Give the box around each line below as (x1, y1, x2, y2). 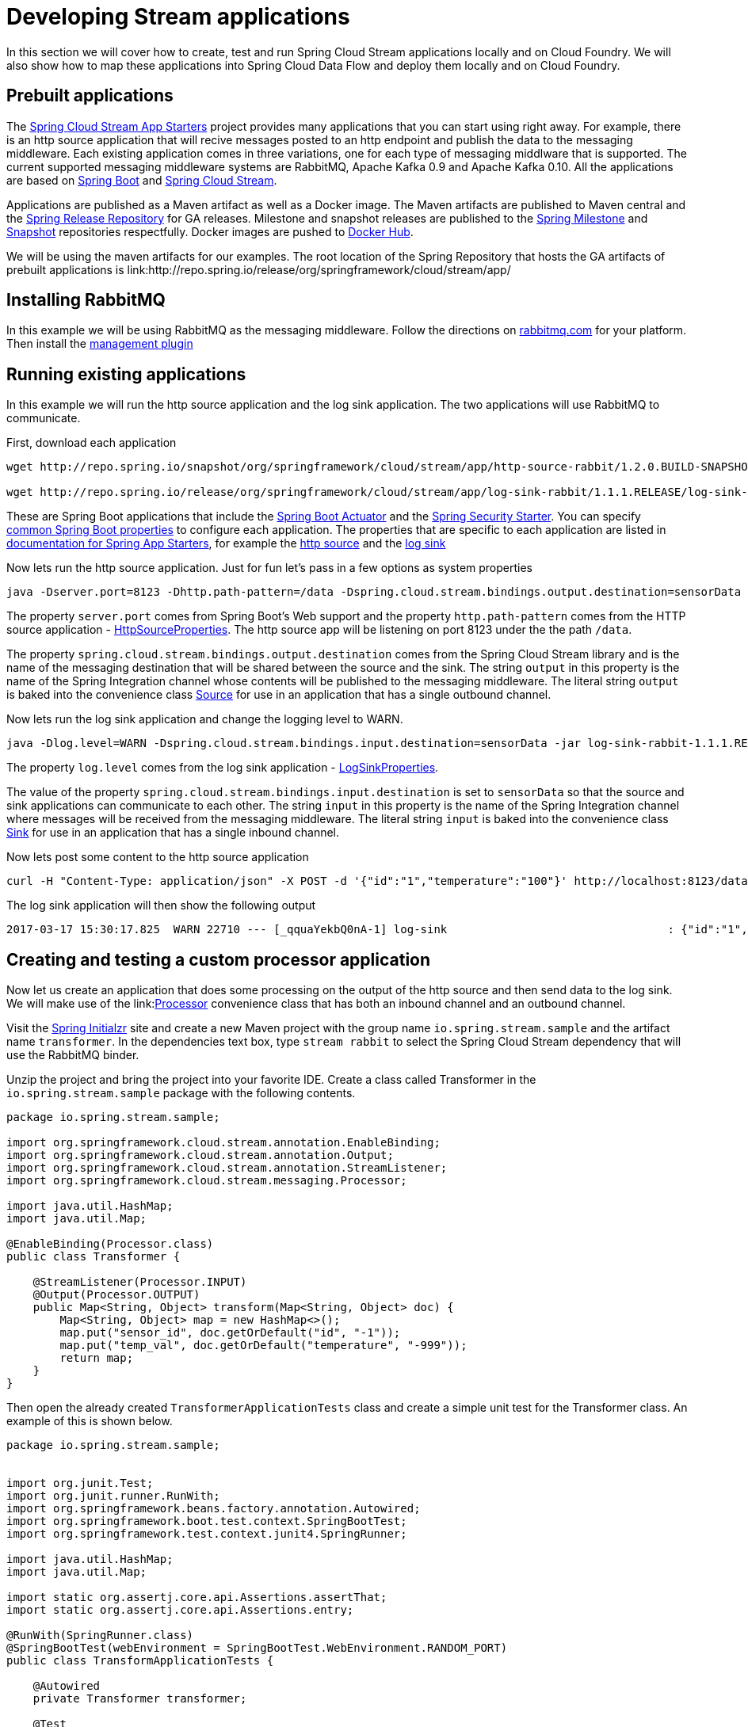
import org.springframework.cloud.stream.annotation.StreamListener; (6, 1161, 448, 1175)
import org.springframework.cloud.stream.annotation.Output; (6, 1149, 394, 1162)
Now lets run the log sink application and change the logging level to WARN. (6, 712, 403, 726)
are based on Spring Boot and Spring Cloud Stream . (6, 173, 277, 187)
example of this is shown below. (6, 1414, 173, 1428)
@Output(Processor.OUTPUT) (32, 1288, 200, 1302)
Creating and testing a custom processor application (6, 949, 431, 970)
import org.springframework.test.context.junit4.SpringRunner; (6, 1527, 407, 1541)
